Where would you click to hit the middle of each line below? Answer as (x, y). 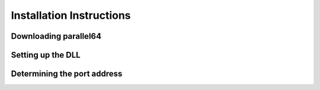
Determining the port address (67, 74)
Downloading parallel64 (56, 36)
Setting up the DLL (46, 55)
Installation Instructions (71, 15)
